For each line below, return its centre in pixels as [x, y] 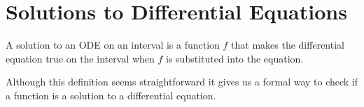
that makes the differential [288, 45]
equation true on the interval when [80, 58]
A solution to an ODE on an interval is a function [113, 45]
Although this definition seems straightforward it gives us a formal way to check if [182, 82]
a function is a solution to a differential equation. [111, 95]
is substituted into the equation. [235, 58]
